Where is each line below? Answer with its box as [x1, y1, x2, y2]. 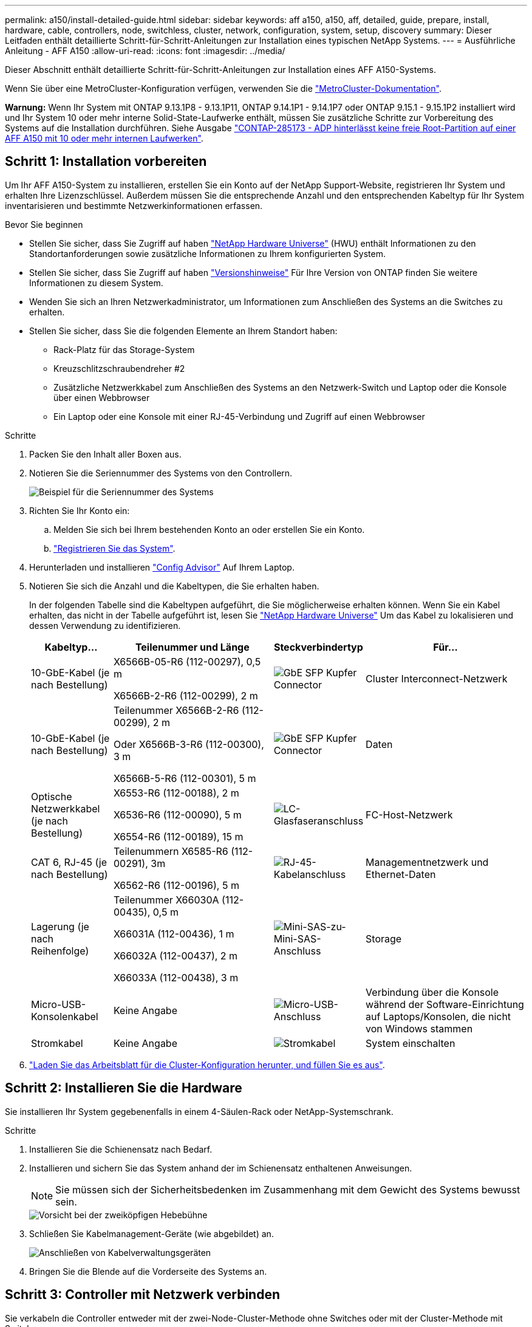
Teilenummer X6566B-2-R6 [113, 704, 239, 716]
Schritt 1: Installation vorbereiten [5, 154, 207, 170]
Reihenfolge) [31, 944, 89, 957]
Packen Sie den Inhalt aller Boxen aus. [29, 448, 182, 459]
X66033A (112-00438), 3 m [113, 971, 239, 984]
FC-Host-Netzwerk [366, 808, 453, 821]
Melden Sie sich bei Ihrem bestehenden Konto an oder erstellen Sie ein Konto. [53, 524, 365, 535]
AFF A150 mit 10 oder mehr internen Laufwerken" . [5, 133, 203, 143]
